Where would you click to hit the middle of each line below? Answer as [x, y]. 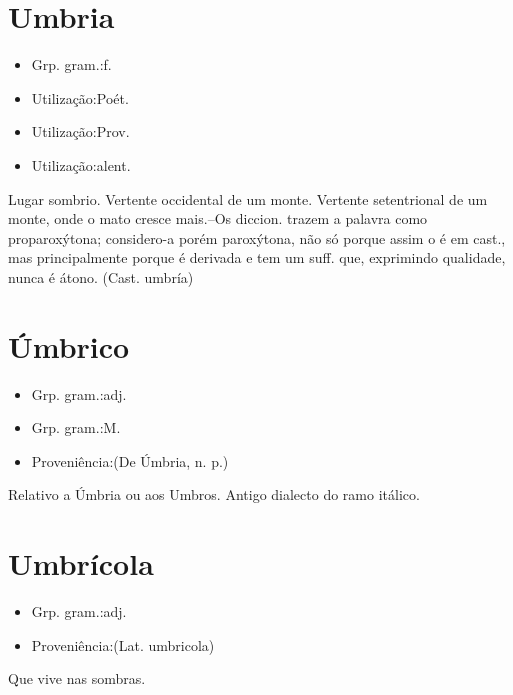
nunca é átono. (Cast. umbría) [101, 276]
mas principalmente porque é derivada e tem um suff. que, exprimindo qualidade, [257, 257]
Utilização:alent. [81, 164]
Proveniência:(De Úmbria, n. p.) [130, 460]
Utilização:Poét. [80, 97]
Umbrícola [81, 563]
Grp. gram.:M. [76, 427]
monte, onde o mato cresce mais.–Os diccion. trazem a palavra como [218, 218]
